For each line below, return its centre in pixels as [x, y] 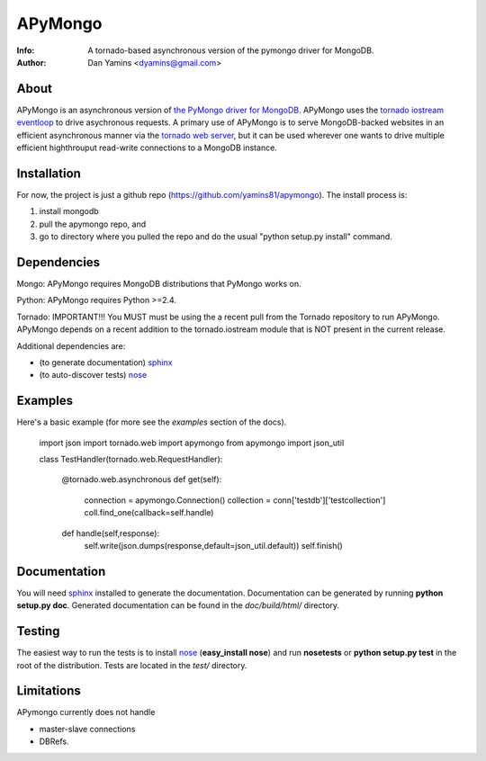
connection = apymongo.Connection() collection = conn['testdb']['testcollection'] [235, 500]
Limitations [49, 691]
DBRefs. [54, 741]
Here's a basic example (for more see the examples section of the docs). [152, 422]
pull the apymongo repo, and [93, 224]
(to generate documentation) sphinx [106, 362]
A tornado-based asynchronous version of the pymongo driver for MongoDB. [231, 50]
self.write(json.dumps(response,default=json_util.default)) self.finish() [214, 545]
